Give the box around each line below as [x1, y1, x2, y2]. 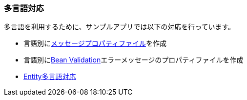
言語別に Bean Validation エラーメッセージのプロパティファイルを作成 [23, 56, 244, 64]
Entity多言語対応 [23, 72, 76, 81]
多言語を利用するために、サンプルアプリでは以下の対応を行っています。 [4, 22, 235, 31]
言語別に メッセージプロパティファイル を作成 [23, 39, 166, 48]
